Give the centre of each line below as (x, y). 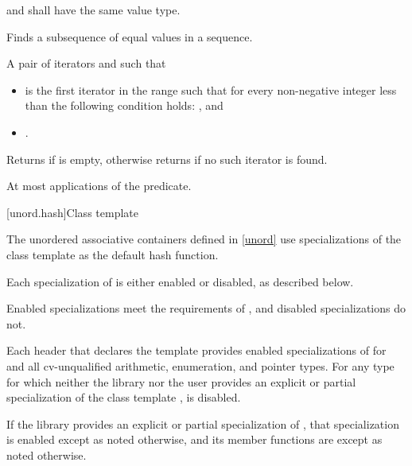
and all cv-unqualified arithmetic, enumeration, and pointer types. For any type (200, 365)
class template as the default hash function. (113, 254)
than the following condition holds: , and (124, 105)
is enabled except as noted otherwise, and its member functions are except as (194, 439)
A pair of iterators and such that (86, 63)
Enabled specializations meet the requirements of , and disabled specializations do (206, 308)
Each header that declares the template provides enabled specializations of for (196, 350)
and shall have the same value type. (93, 10)
